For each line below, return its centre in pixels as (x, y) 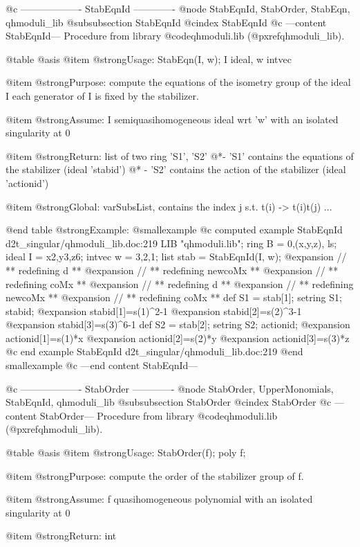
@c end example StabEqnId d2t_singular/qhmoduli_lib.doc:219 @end (154, 351)
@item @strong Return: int (61, 536)
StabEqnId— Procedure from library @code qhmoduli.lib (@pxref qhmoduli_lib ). (175, 36)
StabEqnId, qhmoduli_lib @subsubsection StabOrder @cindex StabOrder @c (169, 402)
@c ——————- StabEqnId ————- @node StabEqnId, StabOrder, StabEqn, (178, 8)
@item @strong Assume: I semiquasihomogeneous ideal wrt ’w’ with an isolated (172, 119)
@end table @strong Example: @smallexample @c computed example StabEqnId (174, 230)
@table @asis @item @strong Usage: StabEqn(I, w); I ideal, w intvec (149, 59)
